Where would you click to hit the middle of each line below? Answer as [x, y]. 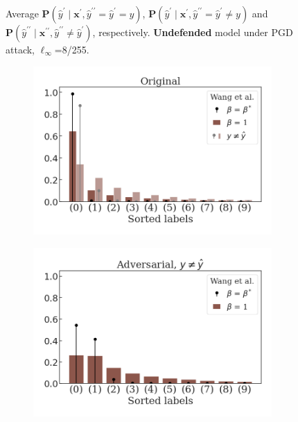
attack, [20, 49]
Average [22, 13]
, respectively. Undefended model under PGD [193, 32]
